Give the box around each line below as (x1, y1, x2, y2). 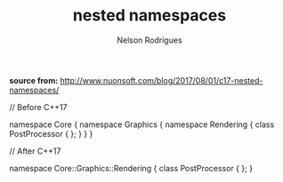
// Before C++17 (9, 101, 69, 112)
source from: (9, 75, 59, 85)
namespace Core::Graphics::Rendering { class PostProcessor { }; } (9, 162, 254, 173)
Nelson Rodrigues (117, 35, 182, 45)
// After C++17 (9, 146, 61, 156)
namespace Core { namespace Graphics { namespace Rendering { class (9, 119, 275, 130)
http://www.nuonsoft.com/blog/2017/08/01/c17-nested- (60, 75, 263, 85)
